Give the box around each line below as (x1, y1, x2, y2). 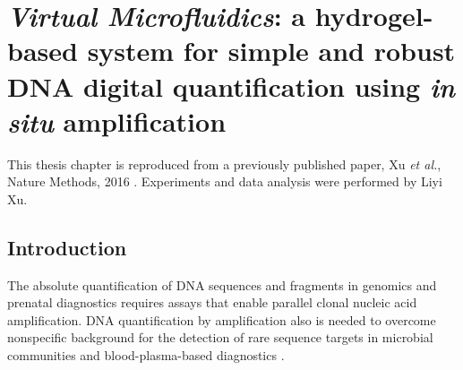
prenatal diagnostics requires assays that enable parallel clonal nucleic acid (7, 293, 417, 312)
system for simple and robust (87, 32, 456, 69)
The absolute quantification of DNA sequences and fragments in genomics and (7, 275, 437, 294)
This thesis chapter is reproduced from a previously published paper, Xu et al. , (7, 154, 442, 173)
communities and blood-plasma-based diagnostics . (7, 346, 285, 365)
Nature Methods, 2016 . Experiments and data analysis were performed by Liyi (7, 172, 442, 191)
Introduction (7, 233, 127, 261)
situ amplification (7, 102, 227, 140)
